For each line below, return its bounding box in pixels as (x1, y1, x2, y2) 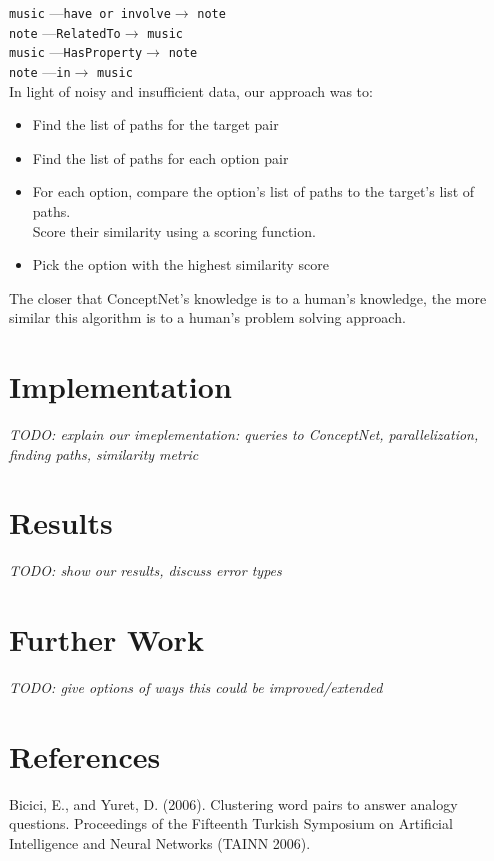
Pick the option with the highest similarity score (32, 254, 329, 275)
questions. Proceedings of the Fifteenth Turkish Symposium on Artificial (9, 813, 453, 834)
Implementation (9, 366, 232, 407)
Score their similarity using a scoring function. (32, 220, 316, 241)
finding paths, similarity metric (9, 443, 199, 464)
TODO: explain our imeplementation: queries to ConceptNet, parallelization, (9, 424, 479, 445)
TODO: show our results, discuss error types (9, 560, 282, 581)
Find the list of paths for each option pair (32, 147, 289, 168)
